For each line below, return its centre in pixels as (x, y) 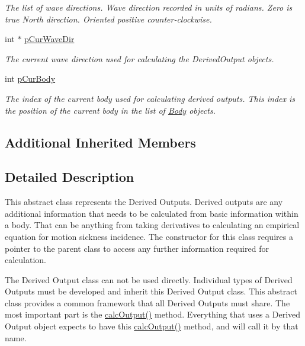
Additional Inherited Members (100, 142)
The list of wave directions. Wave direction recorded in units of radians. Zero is (149, 7)
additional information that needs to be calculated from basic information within (152, 213)
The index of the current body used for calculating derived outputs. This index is (150, 98)
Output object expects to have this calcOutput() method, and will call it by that (152, 326)
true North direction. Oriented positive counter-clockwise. (108, 19)
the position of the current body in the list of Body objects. (110, 110)
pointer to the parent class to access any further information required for (137, 248)
